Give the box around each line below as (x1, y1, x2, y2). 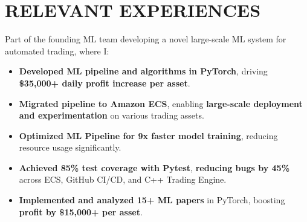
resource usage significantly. (19, 141, 121, 154)
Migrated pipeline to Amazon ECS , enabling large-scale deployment (19, 97, 303, 109)
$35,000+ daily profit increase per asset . (19, 76, 190, 89)
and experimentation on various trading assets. (19, 109, 204, 122)
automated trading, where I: (5, 44, 109, 57)
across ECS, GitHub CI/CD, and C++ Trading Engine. (19, 173, 227, 186)
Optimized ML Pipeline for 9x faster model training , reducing (19, 129, 278, 142)
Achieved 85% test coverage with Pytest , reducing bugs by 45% (19, 161, 290, 174)
